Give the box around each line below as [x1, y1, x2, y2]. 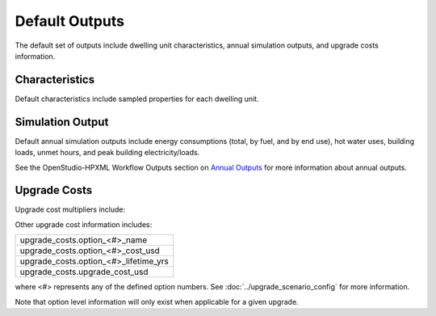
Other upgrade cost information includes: [15, 219, 153, 230]
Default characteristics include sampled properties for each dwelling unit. [15, 94, 259, 103]
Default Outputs [15, 12, 125, 30]
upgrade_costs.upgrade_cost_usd [19, 267, 149, 278]
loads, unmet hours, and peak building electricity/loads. [15, 148, 200, 158]
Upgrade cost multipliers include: [15, 204, 125, 214]
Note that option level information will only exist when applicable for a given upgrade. [15, 297, 299, 306]
